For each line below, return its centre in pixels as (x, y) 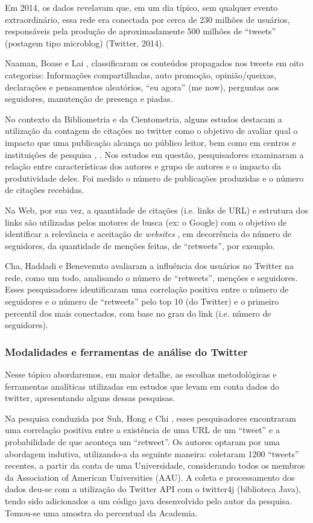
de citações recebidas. (45, 190)
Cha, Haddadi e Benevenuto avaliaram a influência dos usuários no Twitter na (149, 266)
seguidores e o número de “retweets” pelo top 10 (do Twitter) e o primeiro (142, 301)
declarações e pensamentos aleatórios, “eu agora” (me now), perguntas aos (142, 87)
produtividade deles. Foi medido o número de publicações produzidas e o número (154, 178)
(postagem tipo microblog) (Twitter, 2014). (85, 43)
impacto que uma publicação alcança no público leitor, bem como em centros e (150, 142)
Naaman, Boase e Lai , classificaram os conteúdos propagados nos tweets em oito (154, 63)
